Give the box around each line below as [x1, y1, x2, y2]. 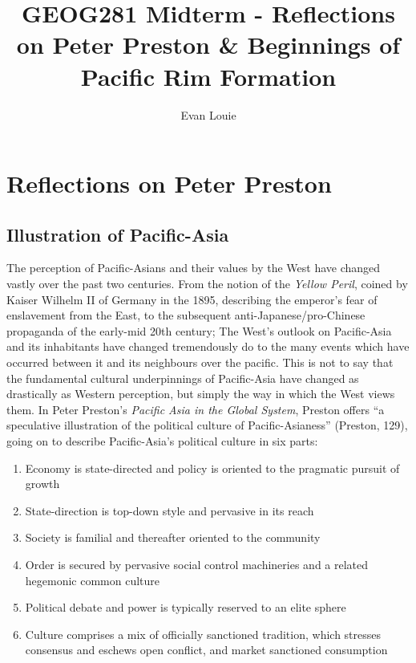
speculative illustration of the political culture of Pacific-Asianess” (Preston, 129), [6, 417, 408, 433]
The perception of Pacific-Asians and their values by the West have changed [6, 259, 381, 276]
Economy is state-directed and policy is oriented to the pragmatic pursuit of [25, 459, 400, 476]
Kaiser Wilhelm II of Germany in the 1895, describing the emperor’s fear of [6, 291, 378, 307]
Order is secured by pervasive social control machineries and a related [25, 555, 369, 572]
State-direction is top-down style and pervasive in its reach [25, 502, 314, 519]
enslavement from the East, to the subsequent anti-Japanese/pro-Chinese [6, 307, 366, 323]
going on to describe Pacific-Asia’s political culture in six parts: [6, 433, 318, 449]
